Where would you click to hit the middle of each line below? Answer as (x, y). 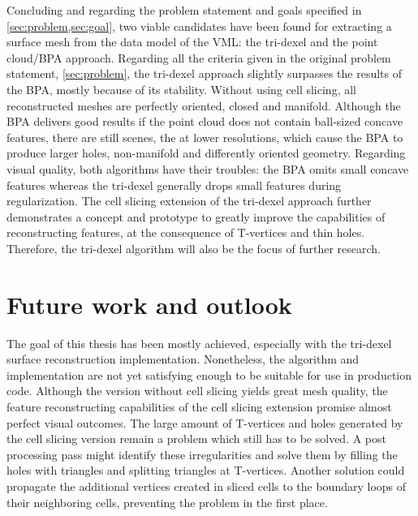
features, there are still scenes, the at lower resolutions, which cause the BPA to (205, 137)
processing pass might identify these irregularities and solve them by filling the (202, 454)
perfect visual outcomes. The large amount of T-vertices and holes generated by (205, 422)
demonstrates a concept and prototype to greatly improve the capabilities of (196, 216)
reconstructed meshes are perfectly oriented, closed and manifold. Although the (204, 105)
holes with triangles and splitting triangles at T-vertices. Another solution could (206, 470)
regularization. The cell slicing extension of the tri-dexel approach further (189, 201)
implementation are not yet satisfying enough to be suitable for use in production (209, 374)
